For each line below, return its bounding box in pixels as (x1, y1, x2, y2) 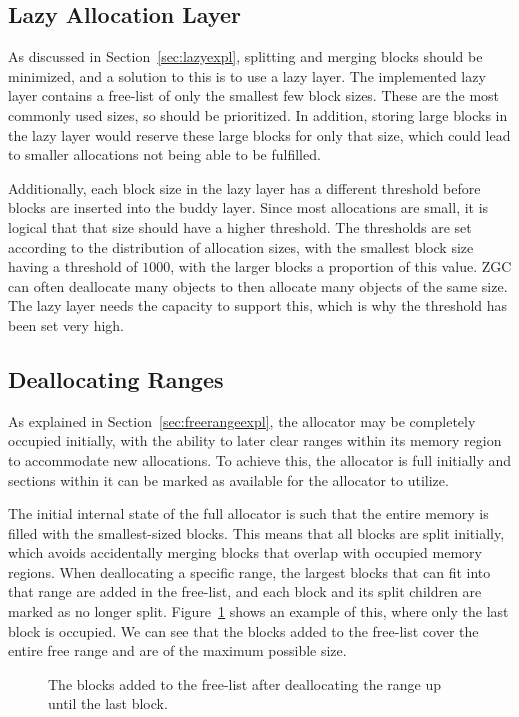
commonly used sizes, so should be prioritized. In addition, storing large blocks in (8, 104, 508, 125)
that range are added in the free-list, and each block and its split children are (8, 581, 482, 602)
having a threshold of (8, 256, 138, 277)
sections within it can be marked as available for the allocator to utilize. (8, 469, 449, 490)
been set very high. (8, 314, 125, 335)
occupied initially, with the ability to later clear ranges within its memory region (8, 430, 502, 451)
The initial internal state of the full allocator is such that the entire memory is (8, 503, 489, 524)
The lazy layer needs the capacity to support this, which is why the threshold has (8, 295, 508, 316)
